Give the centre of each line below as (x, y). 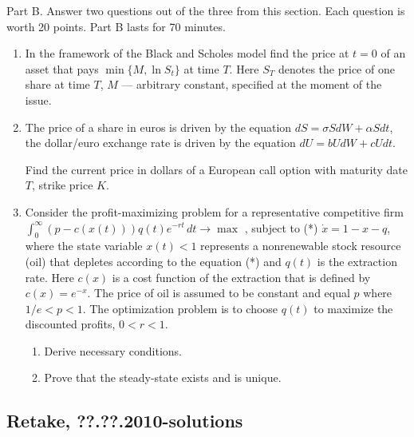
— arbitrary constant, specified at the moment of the (252, 84)
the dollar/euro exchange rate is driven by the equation (160, 143)
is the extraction (357, 261)
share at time (57, 84)
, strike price (62, 185)
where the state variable (84, 246)
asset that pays (62, 68)
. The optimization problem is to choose (180, 308)
